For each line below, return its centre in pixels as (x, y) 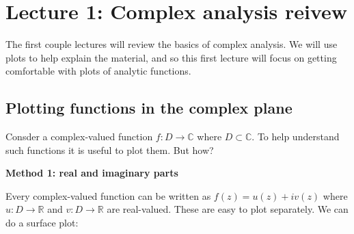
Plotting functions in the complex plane (149, 108)
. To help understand (296, 136)
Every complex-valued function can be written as (108, 195)
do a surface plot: (42, 223)
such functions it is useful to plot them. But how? (110, 149)
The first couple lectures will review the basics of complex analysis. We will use (172, 44)
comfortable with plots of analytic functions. (98, 71)
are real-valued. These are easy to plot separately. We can (228, 209)
